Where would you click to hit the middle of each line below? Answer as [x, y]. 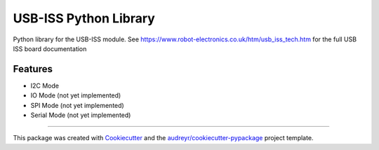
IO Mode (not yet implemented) [76, 95]
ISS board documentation [50, 48]
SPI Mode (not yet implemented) [77, 105]
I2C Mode [45, 86]
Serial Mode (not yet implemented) [81, 115]
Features [33, 69]
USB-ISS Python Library [84, 18]
